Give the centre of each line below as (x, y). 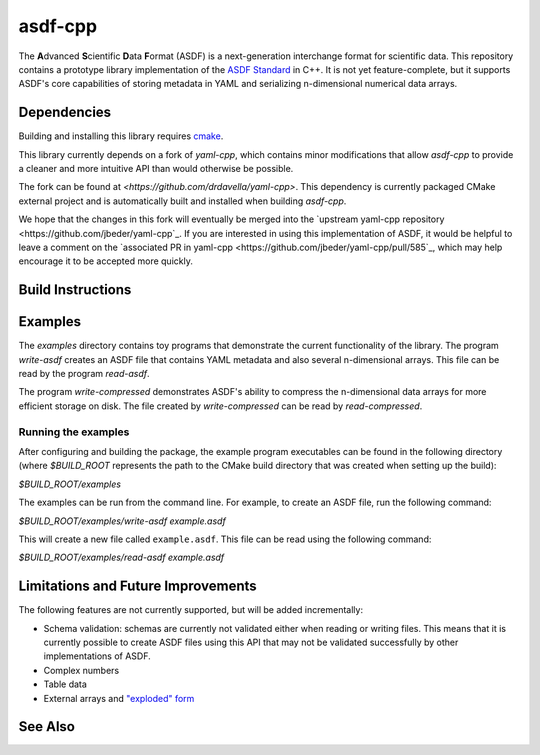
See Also (46, 726)
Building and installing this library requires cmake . (121, 136)
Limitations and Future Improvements (137, 586)
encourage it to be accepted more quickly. (106, 261)
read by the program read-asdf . (84, 374)
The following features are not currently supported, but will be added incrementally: (191, 610)
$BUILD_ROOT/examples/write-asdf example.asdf (122, 521)
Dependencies (65, 112)
